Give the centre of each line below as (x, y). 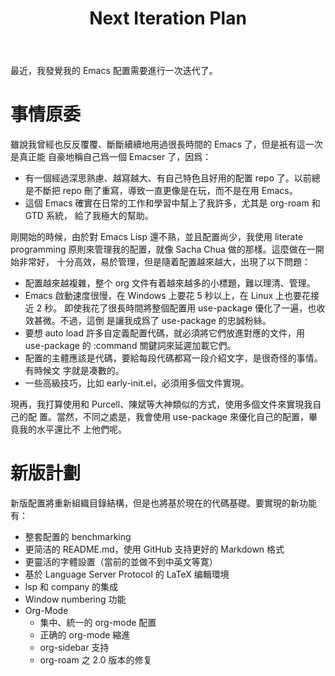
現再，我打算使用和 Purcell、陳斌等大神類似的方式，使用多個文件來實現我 (161, 404)
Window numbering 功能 (75, 599)
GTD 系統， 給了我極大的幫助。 (89, 216)
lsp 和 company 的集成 (71, 587)
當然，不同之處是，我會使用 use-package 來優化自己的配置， (182, 417)
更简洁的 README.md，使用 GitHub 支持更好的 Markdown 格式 (154, 549)
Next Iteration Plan (168, 18)
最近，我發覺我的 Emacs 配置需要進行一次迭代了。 (114, 71)
